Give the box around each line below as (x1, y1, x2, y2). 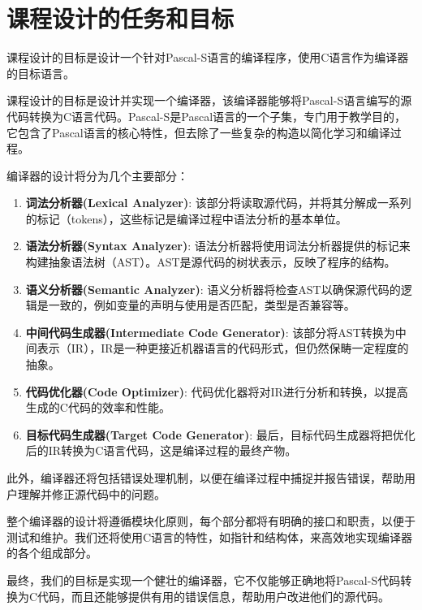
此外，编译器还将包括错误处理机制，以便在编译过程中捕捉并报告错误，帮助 (6, 469, 404, 486)
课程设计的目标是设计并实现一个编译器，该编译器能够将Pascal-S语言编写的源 (6, 92, 412, 109)
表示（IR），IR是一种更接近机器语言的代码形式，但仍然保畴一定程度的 (37, 340, 409, 357)
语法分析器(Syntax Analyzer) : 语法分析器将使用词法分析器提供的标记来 (25, 237, 411, 254)
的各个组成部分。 (6, 544, 97, 561)
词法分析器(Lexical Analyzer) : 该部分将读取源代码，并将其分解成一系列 (25, 194, 411, 211)
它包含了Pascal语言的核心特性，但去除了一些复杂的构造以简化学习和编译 (6, 123, 390, 141)
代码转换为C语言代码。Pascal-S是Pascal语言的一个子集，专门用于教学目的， (6, 107, 407, 124)
